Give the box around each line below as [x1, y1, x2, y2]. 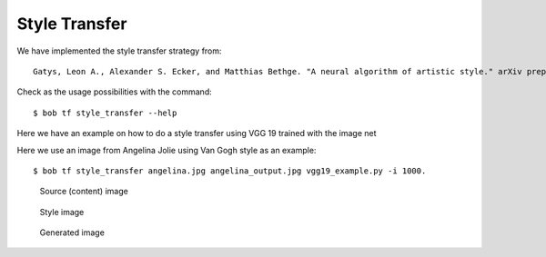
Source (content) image [39, 186, 129, 197]
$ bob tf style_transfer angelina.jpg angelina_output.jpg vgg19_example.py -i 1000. [33, 165, 427, 176]
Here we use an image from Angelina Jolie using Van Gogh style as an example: [16, 144, 317, 155]
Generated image [39, 227, 105, 238]
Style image [39, 206, 85, 217]
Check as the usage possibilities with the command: [16, 86, 213, 97]
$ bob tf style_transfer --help [33, 107, 177, 118]
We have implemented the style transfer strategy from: [16, 45, 222, 56]
